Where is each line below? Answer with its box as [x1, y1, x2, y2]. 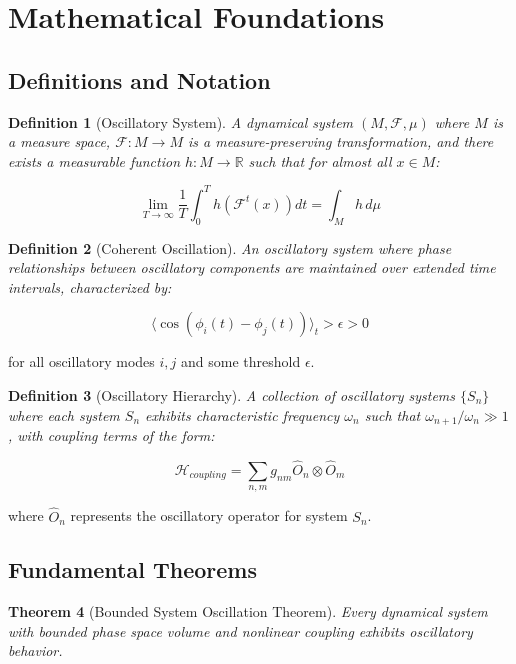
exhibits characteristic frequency [145, 404, 340, 425]
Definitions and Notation [8, 64, 271, 95]
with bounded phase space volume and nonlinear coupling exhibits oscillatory [8, 620, 473, 641]
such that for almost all [248, 150, 392, 171]
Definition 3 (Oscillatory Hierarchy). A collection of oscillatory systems [8, 385, 456, 406]
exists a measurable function [8, 150, 181, 171]
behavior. [8, 640, 63, 661]
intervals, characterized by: [8, 276, 172, 297]
